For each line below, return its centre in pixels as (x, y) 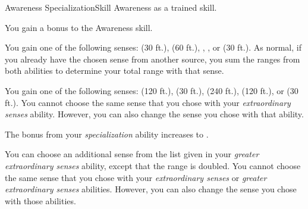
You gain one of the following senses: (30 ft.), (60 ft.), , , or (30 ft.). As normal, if (153, 47)
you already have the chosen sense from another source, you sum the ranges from (153, 59)
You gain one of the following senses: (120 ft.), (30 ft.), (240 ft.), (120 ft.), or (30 (152, 90)
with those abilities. (40, 200)
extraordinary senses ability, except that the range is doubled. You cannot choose (153, 165)
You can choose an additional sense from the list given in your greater (132, 154)
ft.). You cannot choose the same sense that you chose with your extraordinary (148, 102)
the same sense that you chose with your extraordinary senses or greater (136, 177)
